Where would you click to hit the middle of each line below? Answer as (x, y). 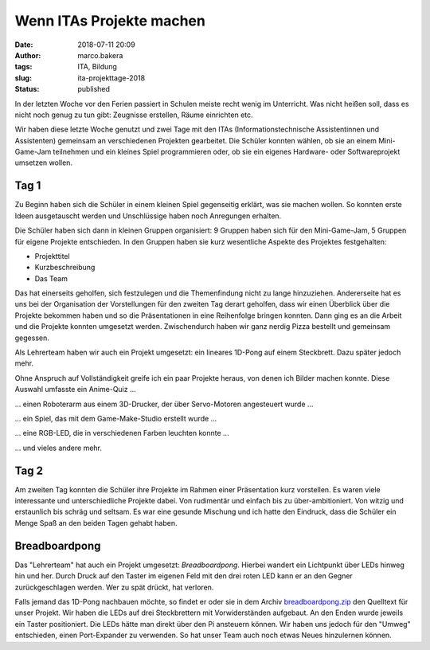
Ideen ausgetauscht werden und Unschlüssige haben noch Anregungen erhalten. (148, 216)
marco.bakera (100, 55)
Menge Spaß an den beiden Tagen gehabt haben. (96, 523)
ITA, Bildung (97, 67)
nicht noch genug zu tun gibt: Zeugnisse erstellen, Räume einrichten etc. (134, 115)
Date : (24, 45)
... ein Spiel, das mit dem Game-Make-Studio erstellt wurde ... (116, 419)
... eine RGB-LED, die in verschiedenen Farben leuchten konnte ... (122, 433)
